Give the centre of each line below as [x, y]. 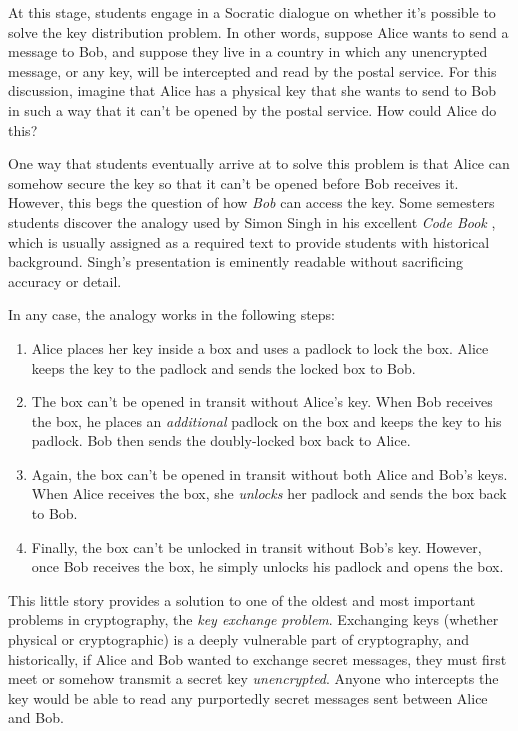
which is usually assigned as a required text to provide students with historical [249, 241]
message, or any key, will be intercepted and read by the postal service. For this [252, 70]
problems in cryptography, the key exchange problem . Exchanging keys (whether [253, 619]
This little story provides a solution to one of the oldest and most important [242, 599]
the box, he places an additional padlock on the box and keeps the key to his [266, 420]
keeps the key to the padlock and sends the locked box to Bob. [223, 367]
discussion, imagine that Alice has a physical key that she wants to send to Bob [252, 90]
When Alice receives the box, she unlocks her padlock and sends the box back [269, 493]
